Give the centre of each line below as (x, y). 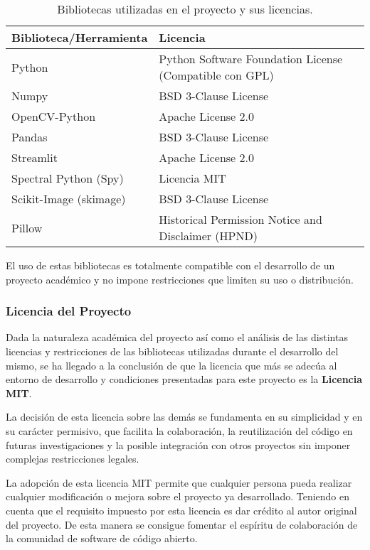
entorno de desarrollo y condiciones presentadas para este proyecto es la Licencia (184, 379)
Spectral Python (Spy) (68, 178)
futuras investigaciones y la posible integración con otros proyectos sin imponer (178, 444)
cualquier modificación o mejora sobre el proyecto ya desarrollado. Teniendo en (178, 496)
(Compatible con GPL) (216, 75)
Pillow (27, 227)
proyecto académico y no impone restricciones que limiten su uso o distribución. (180, 279)
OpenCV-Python (54, 116)
